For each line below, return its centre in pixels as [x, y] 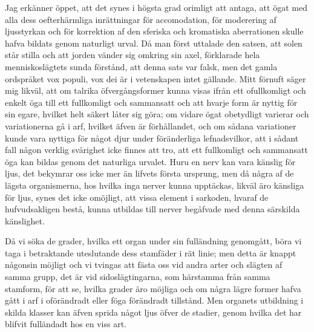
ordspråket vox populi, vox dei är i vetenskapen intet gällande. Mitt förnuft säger [155, 78]
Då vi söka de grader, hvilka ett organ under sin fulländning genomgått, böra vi [153, 241]
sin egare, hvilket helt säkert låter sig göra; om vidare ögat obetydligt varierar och [157, 114]
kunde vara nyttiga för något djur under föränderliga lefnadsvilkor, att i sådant [152, 138]
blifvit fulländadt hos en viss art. [66, 324]
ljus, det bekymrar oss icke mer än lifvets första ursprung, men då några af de [149, 173]
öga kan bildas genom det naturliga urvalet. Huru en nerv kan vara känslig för [150, 161]
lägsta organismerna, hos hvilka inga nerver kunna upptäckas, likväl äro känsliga [155, 185]
